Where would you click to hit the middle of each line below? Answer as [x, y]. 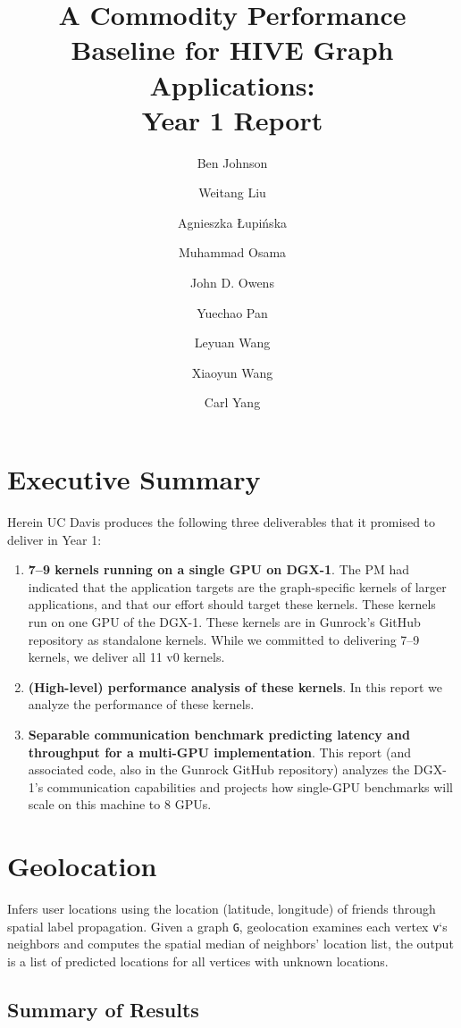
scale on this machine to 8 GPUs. [120, 804]
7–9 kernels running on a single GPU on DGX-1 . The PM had [219, 569]
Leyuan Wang [232, 343]
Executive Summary [134, 479]
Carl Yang [232, 402]
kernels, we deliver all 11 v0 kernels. [126, 657]
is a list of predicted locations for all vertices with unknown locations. [198, 961]
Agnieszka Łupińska [232, 222]
